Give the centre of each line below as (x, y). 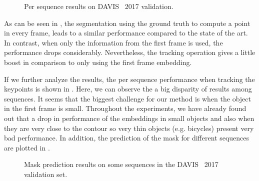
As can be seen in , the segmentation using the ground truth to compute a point (127, 23)
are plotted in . (27, 147)
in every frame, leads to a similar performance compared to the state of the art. (126, 33)
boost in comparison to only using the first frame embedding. (98, 62)
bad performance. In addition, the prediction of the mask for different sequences (127, 138)
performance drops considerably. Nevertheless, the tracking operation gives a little (130, 52)
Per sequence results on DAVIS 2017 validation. (99, 6)
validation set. (46, 174)
